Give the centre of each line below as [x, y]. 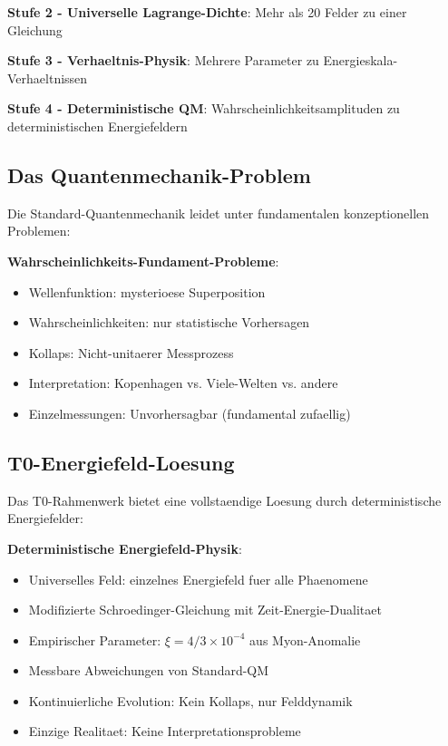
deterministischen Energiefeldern [97, 126]
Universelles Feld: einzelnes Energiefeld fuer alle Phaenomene [198, 579]
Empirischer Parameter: [95, 639]
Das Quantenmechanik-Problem [159, 174]
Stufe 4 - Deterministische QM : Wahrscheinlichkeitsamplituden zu [204, 108]
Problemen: [39, 231]
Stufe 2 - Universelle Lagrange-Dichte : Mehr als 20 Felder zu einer [207, 12]
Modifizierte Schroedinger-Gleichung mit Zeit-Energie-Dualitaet [205, 610]
